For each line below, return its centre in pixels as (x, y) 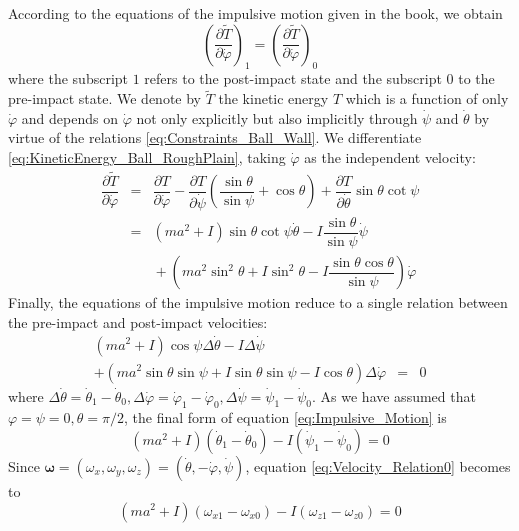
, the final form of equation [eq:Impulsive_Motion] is (285, 417)
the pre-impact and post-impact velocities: (138, 321)
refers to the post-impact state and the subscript (293, 78)
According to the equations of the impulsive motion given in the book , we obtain (255, 13)
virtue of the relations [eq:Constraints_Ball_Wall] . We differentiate (215, 137)
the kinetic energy (273, 98)
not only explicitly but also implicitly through (277, 117)
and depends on (69, 117)
